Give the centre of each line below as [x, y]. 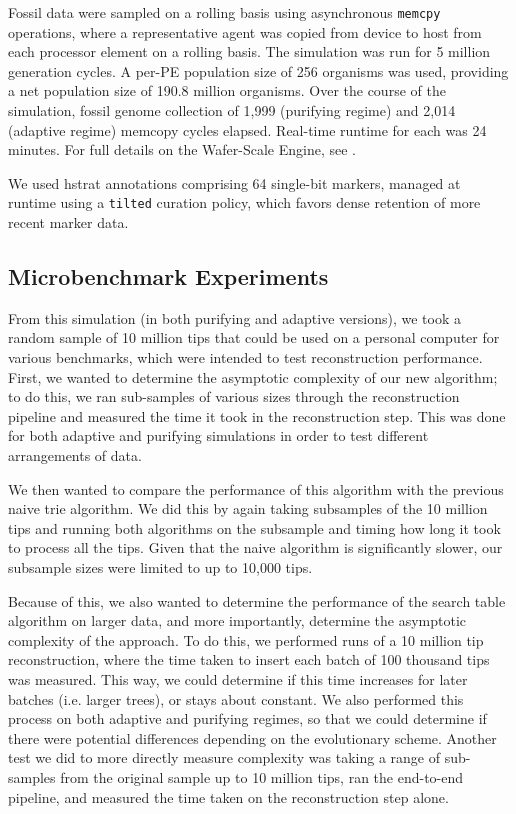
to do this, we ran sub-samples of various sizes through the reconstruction [234, 396]
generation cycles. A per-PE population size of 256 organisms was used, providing [258, 70]
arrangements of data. [75, 455]
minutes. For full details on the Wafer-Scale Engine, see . [182, 149]
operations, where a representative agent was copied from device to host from [245, 31]
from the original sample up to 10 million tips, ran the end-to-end [262, 776]
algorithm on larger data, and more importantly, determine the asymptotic [237, 620]
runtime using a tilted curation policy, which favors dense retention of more [244, 202]
